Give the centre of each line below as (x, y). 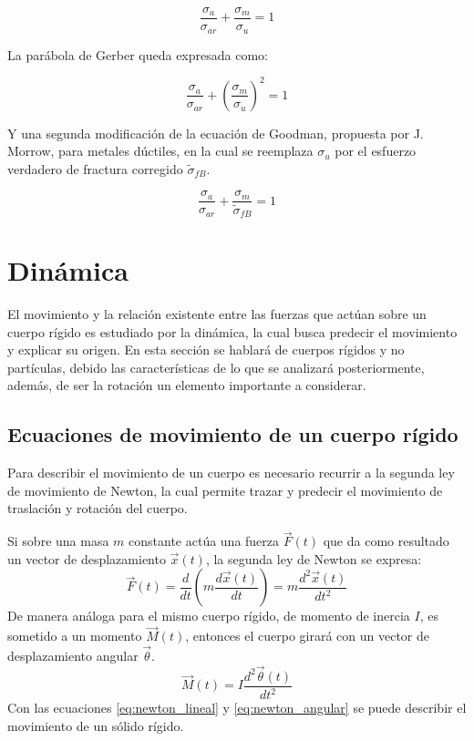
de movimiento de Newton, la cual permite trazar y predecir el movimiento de (225, 490)
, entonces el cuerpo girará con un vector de (308, 636)
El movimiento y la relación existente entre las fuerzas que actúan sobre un (217, 314)
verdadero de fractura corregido (95, 168)
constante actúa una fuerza (204, 541)
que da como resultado (386, 541)
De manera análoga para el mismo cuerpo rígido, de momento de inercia (209, 616)
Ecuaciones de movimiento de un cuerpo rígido (233, 434)
